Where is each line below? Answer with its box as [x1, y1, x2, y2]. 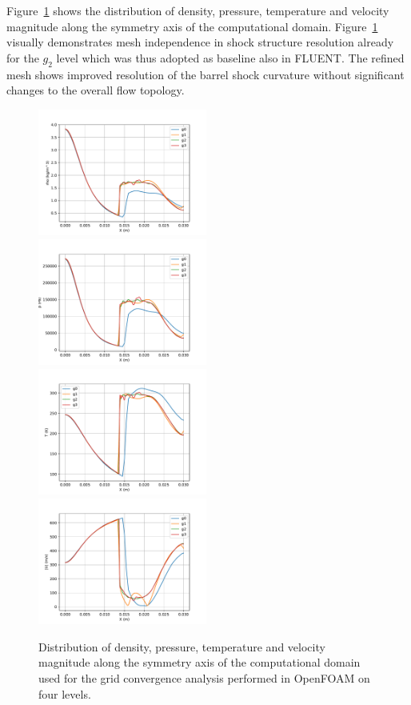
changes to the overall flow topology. [6, 82, 185, 98]
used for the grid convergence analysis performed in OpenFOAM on [38, 669, 370, 686]
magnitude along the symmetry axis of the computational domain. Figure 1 [6, 18, 378, 34]
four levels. [38, 685, 91, 702]
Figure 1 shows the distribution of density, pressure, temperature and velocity [6, 2, 389, 18]
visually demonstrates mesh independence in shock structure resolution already [6, 34, 394, 50]
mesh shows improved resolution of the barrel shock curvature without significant [6, 66, 405, 82]
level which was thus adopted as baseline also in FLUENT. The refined [56, 49, 405, 66]
